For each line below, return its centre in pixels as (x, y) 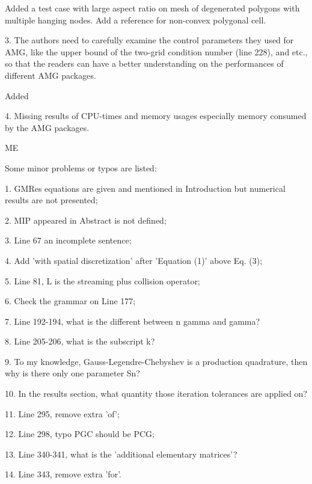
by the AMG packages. (47, 127)
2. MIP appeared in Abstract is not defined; (86, 220)
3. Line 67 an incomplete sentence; (68, 240)
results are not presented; (51, 200)
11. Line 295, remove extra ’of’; (62, 413)
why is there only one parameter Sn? (72, 373)
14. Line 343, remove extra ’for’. (63, 474)
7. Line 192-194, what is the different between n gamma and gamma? (133, 321)
